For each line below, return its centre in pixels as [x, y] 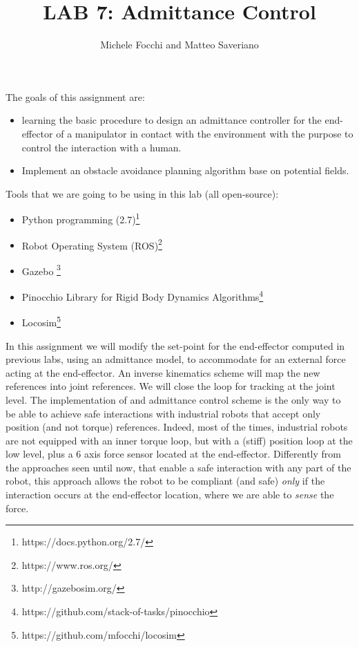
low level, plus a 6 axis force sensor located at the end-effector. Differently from [173, 454]
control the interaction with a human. [101, 147]
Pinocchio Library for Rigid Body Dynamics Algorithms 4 [143, 296]
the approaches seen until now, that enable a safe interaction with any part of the [178, 467]
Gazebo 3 [41, 270]
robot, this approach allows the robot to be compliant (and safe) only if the [165, 481]
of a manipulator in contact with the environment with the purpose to [205, 133]
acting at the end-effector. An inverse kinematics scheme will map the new [163, 372]
